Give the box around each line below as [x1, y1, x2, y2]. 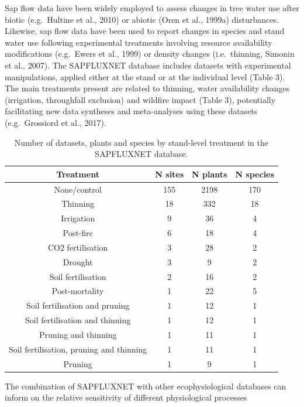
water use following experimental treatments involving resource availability [5, 36, 272, 48]
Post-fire [63, 227, 93, 239]
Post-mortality [51, 285, 104, 297]
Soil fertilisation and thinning [25, 314, 131, 326]
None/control [54, 183, 102, 195]
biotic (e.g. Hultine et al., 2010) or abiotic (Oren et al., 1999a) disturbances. [5, 13, 279, 25]
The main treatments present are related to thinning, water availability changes [5, 82, 290, 94]
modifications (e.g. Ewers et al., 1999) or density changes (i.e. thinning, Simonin [5, 47, 295, 60]
